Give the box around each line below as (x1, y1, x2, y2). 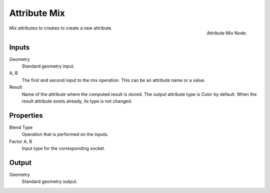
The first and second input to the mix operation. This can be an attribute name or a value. (21, 77, 206, 83)
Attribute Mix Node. (206, 30, 247, 36)
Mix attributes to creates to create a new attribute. (9, 25, 112, 31)
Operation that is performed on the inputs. (21, 131, 108, 137)
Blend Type (9, 124, 33, 130)
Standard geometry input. (21, 63, 75, 69)
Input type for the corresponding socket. (21, 145, 105, 151)
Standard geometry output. (21, 178, 77, 184)
